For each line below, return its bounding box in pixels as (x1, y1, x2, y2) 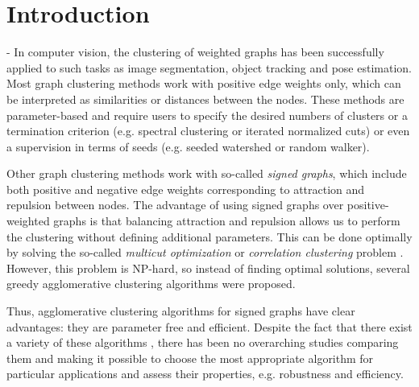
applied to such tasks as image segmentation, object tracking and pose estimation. (6, 59, 412, 76)
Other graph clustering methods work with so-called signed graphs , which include (6, 165, 407, 182)
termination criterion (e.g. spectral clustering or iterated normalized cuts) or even (6, 122, 410, 139)
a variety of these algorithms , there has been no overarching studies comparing (6, 334, 399, 351)
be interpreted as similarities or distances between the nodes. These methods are (6, 90, 404, 107)
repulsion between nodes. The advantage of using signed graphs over (6, 196, 344, 213)
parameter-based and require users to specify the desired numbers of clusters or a (6, 106, 408, 123)
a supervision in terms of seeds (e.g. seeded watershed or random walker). (6, 138, 370, 154)
